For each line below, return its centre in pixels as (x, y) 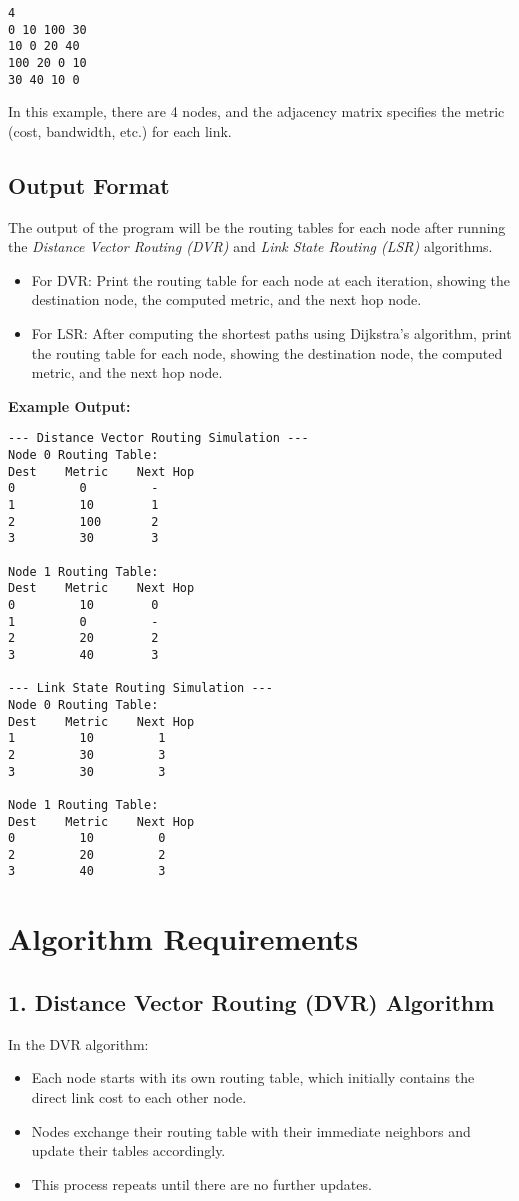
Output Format (89, 184)
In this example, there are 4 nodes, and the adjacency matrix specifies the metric (256, 111)
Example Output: (69, 405)
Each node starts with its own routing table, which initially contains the (253, 1077)
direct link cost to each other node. (139, 1096)
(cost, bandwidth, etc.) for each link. (120, 130)
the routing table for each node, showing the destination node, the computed (267, 352)
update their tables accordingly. (128, 1150)
